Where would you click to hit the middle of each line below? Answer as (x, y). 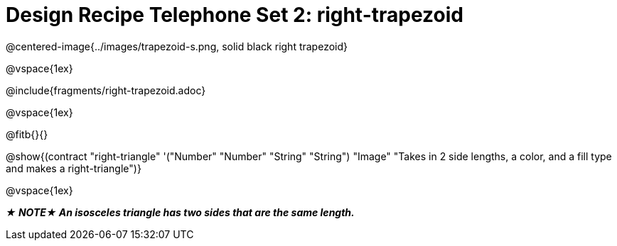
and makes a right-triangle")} (74, 168)
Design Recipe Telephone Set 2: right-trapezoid (235, 15)
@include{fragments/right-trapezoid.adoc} (106, 90)
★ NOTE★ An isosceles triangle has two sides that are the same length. (180, 212)
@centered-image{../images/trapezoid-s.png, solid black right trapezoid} (177, 46)
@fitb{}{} (27, 134)
